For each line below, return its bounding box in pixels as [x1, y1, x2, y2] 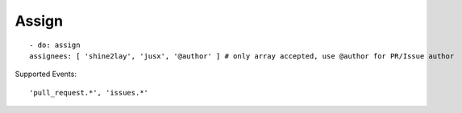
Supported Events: [15, 69, 77, 79]
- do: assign [29, 40, 81, 50]
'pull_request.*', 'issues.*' [29, 88, 149, 97]
